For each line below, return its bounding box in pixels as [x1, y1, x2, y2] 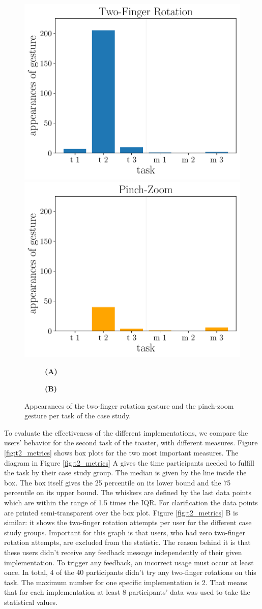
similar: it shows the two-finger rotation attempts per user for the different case [4, 517, 252, 528]
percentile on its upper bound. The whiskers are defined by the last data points [4, 487, 251, 498]
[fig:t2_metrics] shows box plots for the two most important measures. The [4, 447, 239, 458]
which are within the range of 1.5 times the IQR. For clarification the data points [4, 497, 258, 507]
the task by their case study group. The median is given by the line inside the [4, 467, 247, 478]
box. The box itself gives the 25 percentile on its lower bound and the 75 [4, 477, 231, 488]
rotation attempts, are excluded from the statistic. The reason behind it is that [4, 537, 251, 547]
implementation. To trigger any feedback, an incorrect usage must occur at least [4, 557, 254, 567]
